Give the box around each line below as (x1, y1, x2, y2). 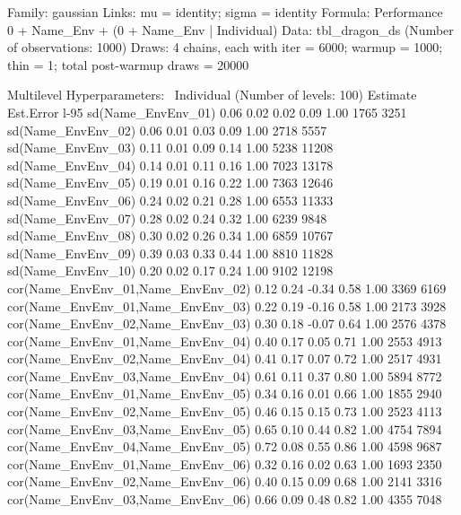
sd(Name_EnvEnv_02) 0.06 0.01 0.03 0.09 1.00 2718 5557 (7, 120, 327, 139)
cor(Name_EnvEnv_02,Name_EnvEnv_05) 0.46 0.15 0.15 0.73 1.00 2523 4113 (7, 402, 442, 421)
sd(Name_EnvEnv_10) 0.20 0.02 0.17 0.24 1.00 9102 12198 (7, 261, 334, 280)
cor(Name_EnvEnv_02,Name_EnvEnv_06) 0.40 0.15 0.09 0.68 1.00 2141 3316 (7, 472, 442, 491)
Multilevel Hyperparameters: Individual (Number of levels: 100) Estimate (7, 85, 417, 104)
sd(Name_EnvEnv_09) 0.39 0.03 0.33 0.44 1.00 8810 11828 (7, 243, 334, 262)
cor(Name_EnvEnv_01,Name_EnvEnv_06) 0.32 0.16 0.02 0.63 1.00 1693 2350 (7, 454, 442, 473)
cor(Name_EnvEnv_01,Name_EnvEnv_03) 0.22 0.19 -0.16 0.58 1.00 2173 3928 (7, 296, 447, 315)
